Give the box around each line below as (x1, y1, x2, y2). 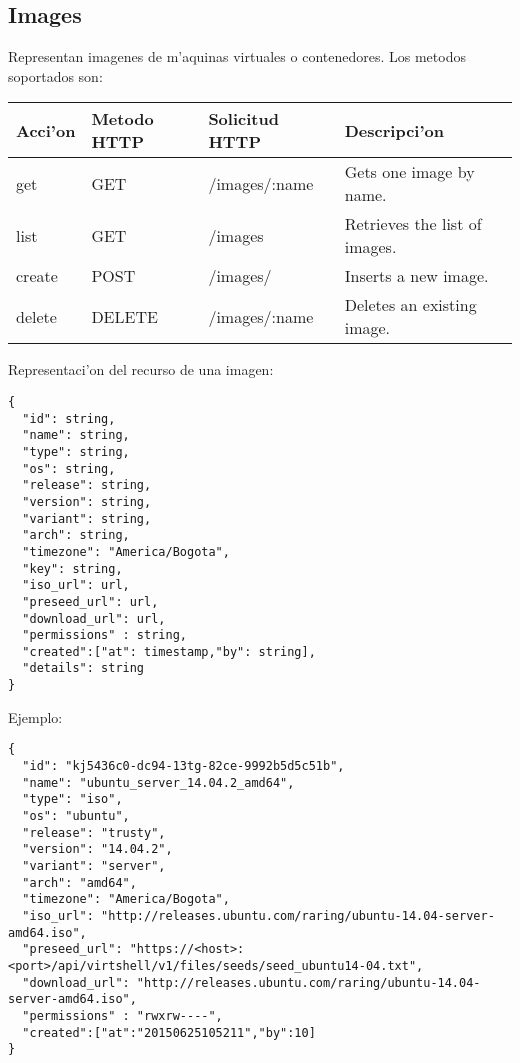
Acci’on (16, 118, 76, 142)
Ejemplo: (8, 706, 63, 727)
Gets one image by (344, 160, 475, 184)
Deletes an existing (344, 293, 477, 317)
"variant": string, (22, 511, 152, 526)
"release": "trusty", (22, 825, 166, 840)
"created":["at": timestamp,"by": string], (22, 644, 316, 659)
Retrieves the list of (344, 212, 482, 236)
